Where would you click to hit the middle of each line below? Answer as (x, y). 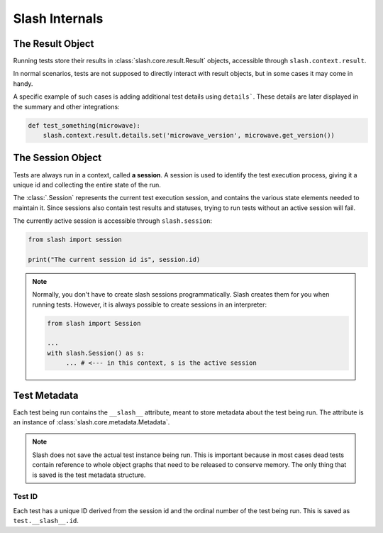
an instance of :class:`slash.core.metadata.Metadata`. (91, 422)
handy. (23, 83)
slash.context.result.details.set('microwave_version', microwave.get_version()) (189, 135)
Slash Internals (58, 18)
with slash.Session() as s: (96, 353)
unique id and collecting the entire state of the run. (87, 185)
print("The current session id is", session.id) (114, 259)
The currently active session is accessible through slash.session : (113, 221)
